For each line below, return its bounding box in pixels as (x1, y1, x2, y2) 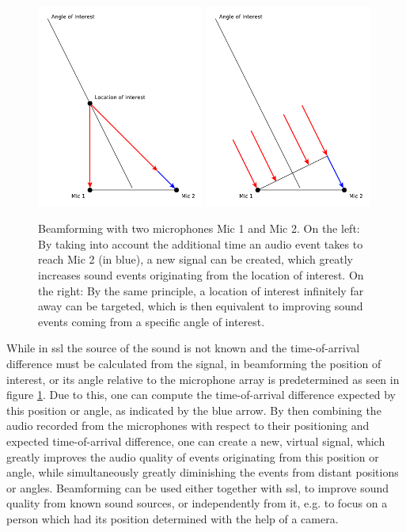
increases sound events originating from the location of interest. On (38, 266, 364, 283)
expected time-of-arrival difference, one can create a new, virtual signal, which (6, 432, 385, 449)
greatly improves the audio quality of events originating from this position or (6, 448, 379, 465)
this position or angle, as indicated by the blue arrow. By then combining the (6, 401, 381, 418)
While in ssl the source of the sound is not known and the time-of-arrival (6, 340, 360, 356)
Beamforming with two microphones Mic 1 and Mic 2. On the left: (38, 220, 360, 237)
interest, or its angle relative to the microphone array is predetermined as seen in (6, 370, 400, 387)
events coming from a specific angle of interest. (38, 313, 265, 329)
